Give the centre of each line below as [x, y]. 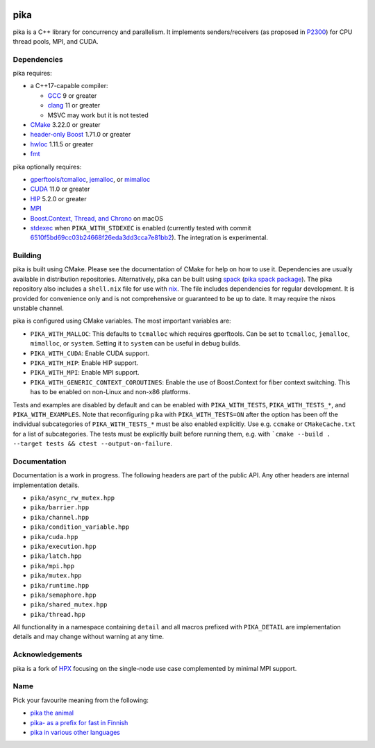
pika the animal [52, 713]
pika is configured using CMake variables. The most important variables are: [122, 321]
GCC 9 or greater [72, 95]
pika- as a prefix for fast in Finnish [79, 722]
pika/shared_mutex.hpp [69, 605]
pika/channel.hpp [60, 517]
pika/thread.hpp [58, 614]
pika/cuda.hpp [54, 537]
